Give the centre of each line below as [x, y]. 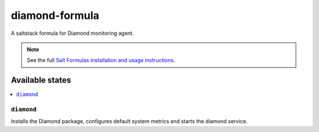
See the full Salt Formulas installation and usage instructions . [101, 60]
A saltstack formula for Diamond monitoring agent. [72, 33]
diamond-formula [55, 15]
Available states [41, 80]
